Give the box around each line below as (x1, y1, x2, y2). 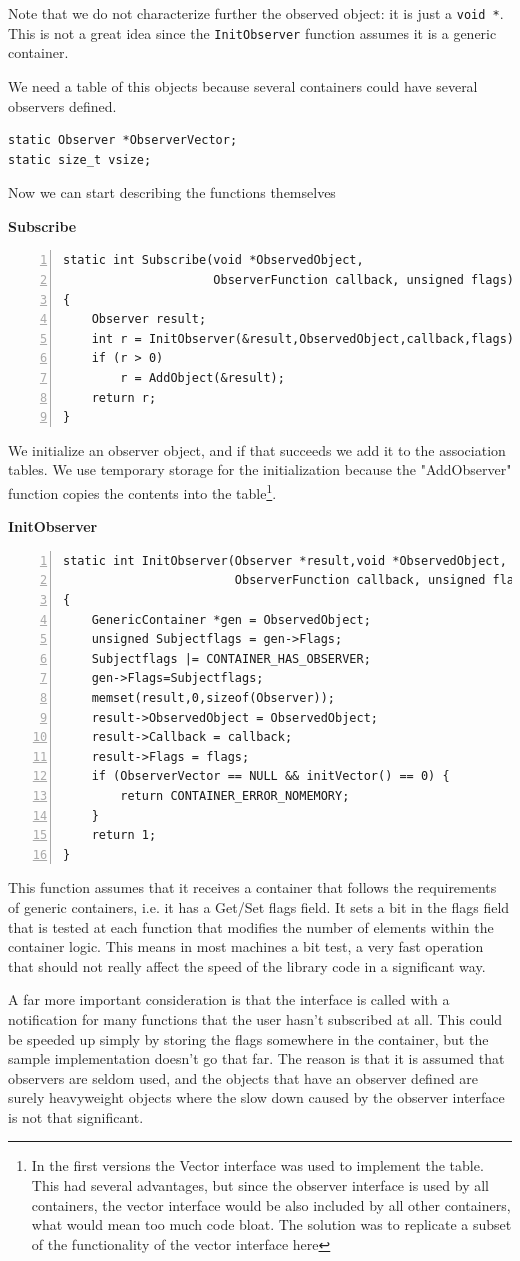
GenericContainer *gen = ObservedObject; (91, 612, 371, 627)
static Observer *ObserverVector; (8, 133, 238, 148)
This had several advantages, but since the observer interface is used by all (31, 1175, 490, 1196)
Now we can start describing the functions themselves (8, 182, 336, 203)
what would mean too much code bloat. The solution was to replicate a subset (31, 1214, 512, 1235)
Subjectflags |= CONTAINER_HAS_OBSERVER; (91, 651, 371, 666)
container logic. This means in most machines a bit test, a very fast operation (8, 936, 484, 957)
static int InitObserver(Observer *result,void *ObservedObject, (63, 553, 507, 568)
